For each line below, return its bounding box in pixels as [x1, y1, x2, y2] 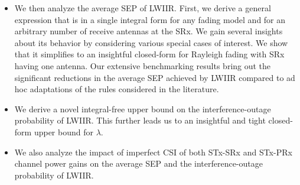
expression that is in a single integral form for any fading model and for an [14, 13, 286, 25]
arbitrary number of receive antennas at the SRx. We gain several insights [14, 25, 283, 37]
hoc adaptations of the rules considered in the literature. [14, 83, 219, 95]
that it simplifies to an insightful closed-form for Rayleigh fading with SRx [14, 48, 285, 60]
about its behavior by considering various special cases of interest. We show [14, 36, 288, 48]
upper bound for [34, 125, 93, 138]
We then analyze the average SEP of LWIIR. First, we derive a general [14, 2, 271, 14]
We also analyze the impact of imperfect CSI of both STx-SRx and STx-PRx [14, 145, 292, 158]
